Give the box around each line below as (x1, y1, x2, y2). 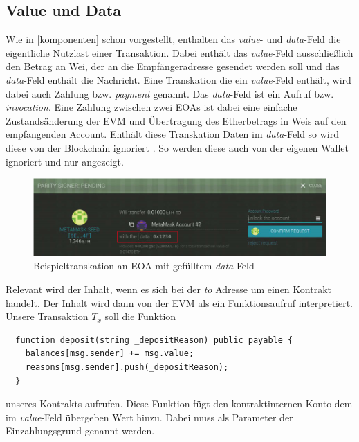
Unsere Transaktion (6, 309, 89, 324)
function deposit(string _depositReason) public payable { (15, 335, 293, 345)
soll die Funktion (104, 309, 176, 324)
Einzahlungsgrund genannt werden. (6, 423, 155, 438)
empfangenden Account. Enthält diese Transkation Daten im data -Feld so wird (6, 127, 340, 141)
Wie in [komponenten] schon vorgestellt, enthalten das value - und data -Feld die (6, 32, 341, 46)
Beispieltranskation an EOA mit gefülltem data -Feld (33, 258, 255, 273)
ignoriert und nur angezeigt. (6, 154, 124, 168)
